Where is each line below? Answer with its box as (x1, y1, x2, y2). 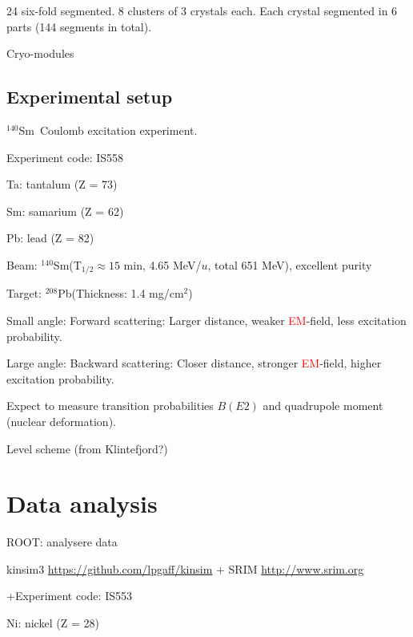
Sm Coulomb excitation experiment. (18, 121, 198, 138)
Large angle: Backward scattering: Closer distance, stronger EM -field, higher (6, 355, 382, 371)
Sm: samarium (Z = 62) (6, 202, 124, 219)
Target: (6, 285, 42, 302)
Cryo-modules (6, 45, 74, 62)
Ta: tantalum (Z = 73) (6, 176, 118, 193)
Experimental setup (6, 84, 173, 109)
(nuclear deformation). (6, 412, 116, 429)
